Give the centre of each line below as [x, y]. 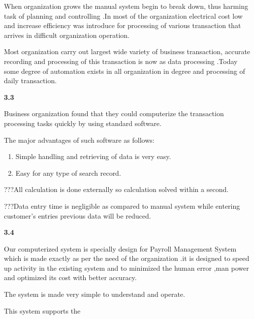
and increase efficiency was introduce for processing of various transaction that [123, 25]
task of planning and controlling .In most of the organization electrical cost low [123, 16]
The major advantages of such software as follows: [79, 140]
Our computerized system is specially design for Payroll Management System [120, 248]
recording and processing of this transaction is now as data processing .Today [121, 61]
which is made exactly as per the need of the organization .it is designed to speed [127, 258]
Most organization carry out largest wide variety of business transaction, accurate [127, 51]
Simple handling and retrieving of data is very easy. [93, 156]
